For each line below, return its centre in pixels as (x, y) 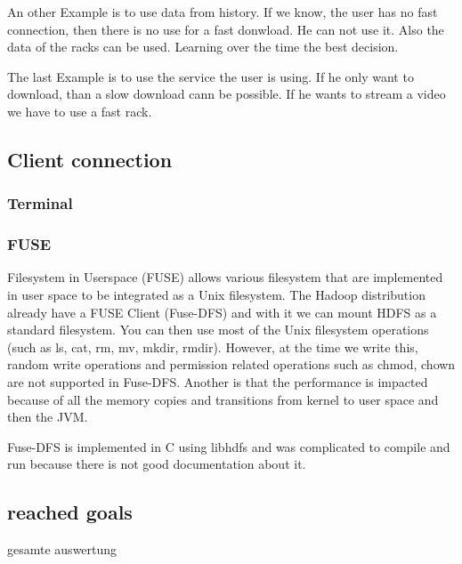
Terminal (40, 203)
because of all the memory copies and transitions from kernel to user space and (223, 399)
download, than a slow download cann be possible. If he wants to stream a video (227, 94)
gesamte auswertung (62, 549)
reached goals (70, 512)
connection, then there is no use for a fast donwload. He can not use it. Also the (226, 29)
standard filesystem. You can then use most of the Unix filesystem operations (218, 330)
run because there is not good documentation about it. (157, 464)
